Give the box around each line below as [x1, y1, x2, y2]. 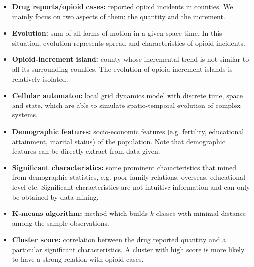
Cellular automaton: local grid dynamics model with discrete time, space [12, 90, 243, 101]
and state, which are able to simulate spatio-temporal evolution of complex [12, 100, 241, 110]
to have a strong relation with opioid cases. [12, 254, 144, 264]
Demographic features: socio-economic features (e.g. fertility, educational [12, 126, 244, 136]
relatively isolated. [12, 73, 68, 84]
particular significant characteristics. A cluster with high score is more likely [12, 244, 245, 254]
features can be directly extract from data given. [12, 146, 160, 156]
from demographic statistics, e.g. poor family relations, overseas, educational [12, 172, 245, 182]
